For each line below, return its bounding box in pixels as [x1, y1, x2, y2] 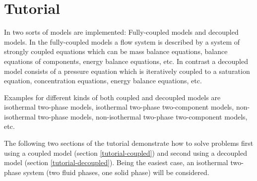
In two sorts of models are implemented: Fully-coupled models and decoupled [4, 27, 239, 37]
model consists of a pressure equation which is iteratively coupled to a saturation [4, 65, 250, 76]
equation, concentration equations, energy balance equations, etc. [4, 75, 202, 86]
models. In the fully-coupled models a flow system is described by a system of [4, 36, 240, 47]
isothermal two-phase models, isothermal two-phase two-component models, [4, 102, 234, 112]
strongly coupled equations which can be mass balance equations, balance [4, 46, 228, 57]
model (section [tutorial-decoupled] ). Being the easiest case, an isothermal [4, 157, 228, 168]
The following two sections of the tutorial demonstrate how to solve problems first [4, 138, 254, 148]
